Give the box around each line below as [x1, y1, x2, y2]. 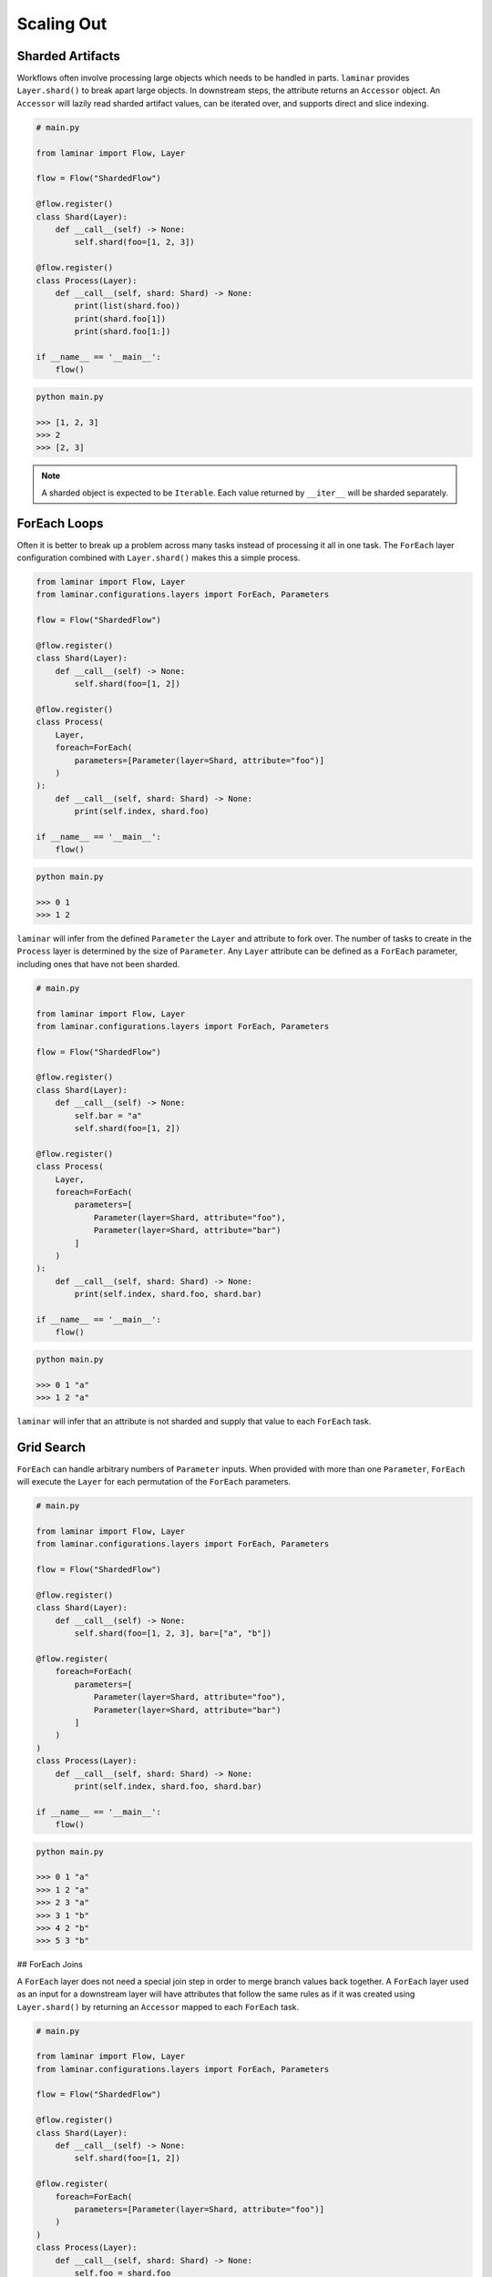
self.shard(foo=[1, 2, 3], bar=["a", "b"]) [74, 1629, 272, 1639]
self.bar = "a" [74, 1110, 143, 1120]
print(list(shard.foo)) [74, 301, 181, 311]
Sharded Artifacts [16, 48, 120, 64]
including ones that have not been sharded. [16, 958, 180, 969]
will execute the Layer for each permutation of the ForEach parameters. [16, 1476, 292, 1487]
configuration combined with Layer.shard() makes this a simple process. [16, 552, 301, 564]
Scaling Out [16, 14, 108, 34]
